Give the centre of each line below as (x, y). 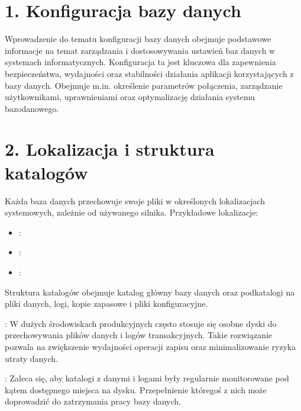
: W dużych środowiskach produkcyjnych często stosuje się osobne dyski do (141, 323)
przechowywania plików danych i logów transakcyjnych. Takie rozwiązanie (139, 335)
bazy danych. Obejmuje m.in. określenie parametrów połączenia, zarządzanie (144, 85)
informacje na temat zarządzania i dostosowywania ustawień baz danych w (140, 50)
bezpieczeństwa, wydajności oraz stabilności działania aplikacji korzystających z (149, 73)
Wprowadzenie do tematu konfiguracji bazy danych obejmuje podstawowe (138, 39)
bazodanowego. (32, 108)
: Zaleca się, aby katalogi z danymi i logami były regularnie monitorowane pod (147, 378)
